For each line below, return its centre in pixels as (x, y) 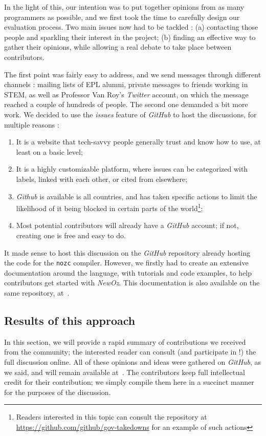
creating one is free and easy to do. (71, 235)
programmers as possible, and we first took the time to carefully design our (122, 17)
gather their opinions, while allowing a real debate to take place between (118, 47)
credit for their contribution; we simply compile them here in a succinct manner (129, 382)
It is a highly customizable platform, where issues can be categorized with (132, 169)
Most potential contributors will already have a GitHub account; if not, (127, 225)
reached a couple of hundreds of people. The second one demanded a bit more (126, 104)
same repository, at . (37, 292)
